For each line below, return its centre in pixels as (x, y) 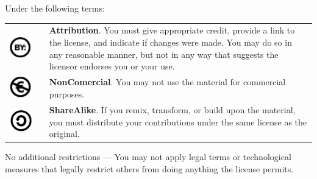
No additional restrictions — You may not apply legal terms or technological (148, 157)
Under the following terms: (55, 8)
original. (64, 134)
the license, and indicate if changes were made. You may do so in (170, 42)
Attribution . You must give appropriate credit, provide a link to (172, 30)
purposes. (67, 93)
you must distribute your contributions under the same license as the (178, 121)
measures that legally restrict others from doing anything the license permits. (149, 168)
